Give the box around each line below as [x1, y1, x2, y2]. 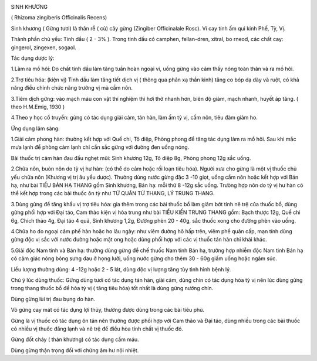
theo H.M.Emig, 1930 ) [11, 103, 65, 110]
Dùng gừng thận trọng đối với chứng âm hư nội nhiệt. [11, 346, 139, 354]
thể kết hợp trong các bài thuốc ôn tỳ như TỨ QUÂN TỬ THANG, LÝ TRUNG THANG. [11, 190, 215, 197]
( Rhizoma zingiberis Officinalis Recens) [11, 14, 107, 21]
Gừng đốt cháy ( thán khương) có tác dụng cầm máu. [11, 336, 139, 343]
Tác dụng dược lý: [11, 55, 55, 62]
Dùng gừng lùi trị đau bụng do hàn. [11, 295, 96, 302]
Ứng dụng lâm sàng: [11, 125, 60, 132]
